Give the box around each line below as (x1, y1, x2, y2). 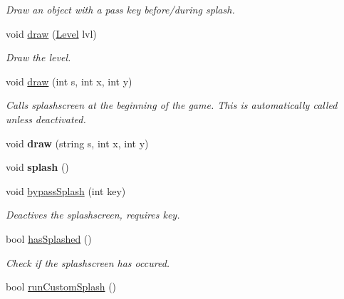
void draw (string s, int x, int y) (6, 135, 149, 150)
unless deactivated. (6, 111, 86, 126)
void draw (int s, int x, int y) (6, 73, 132, 88)
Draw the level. (6, 50, 71, 65)
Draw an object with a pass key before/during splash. (6, 2, 235, 16)
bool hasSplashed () (6, 231, 92, 246)
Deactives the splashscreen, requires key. (6, 207, 180, 222)
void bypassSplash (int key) (6, 183, 126, 198)
